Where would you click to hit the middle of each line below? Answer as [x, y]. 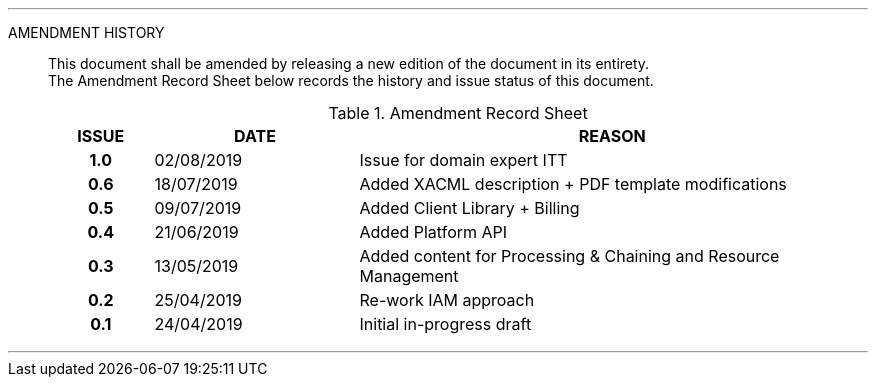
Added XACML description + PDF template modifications [573, 184]
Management [409, 276]
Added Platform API [433, 232]
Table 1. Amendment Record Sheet [458, 113]
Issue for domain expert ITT [463, 160]
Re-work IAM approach [447, 300]
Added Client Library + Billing [469, 208]
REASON [612, 136]
